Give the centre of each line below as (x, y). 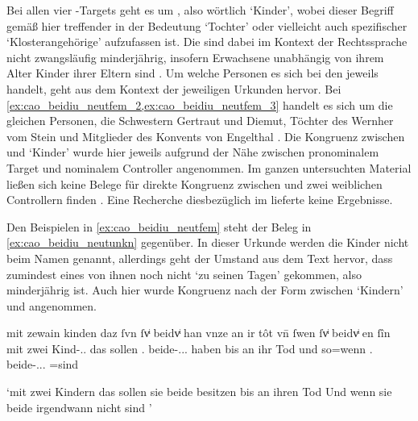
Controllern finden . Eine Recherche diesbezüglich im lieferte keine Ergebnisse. (200, 200)
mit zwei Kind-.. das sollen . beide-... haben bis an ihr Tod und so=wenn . (190, 348)
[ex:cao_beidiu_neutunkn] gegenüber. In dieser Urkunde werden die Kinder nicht (208, 242)
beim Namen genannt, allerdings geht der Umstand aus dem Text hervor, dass (200, 258)
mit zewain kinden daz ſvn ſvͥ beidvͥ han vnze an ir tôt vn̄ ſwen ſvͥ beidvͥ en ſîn (199, 333)
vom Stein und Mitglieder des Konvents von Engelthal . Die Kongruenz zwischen (206, 136)
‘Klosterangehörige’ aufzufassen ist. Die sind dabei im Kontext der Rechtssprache (207, 42)
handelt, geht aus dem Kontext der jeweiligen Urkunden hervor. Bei (174, 88)
